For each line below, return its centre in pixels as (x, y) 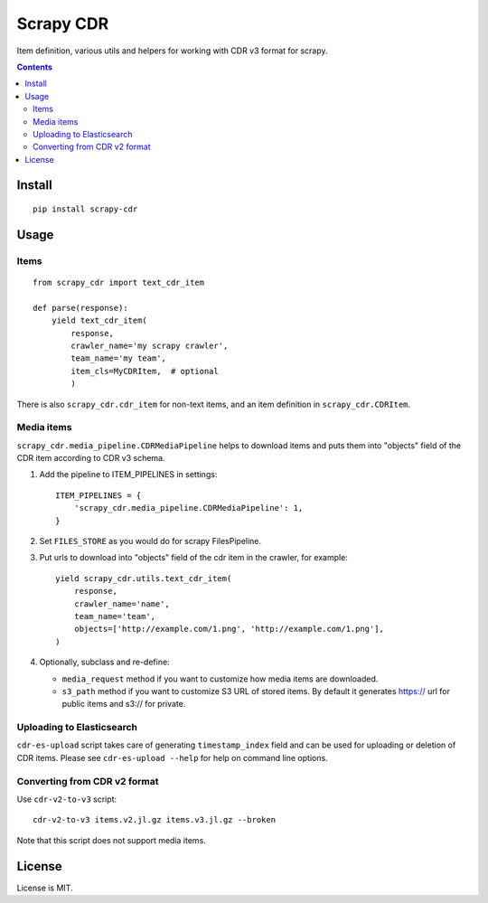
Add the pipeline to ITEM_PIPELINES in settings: (128, 475)
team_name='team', (115, 616)
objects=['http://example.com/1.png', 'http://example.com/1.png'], (229, 629)
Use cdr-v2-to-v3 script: (67, 799)
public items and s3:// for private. (124, 704)
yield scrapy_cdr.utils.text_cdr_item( (144, 578)
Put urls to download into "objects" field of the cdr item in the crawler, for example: (193, 558)
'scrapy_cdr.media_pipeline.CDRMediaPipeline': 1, (188, 508)
